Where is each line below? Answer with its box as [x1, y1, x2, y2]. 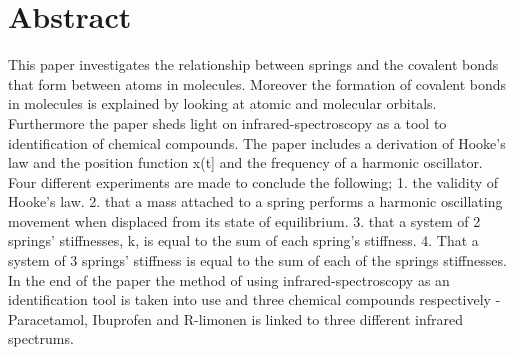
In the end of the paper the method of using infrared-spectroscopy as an [8, 269, 450, 290]
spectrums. [8, 328, 74, 349]
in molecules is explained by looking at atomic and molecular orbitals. [8, 93, 437, 114]
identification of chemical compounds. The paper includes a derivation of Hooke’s [8, 132, 506, 153]
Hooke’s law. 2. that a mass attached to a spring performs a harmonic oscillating [8, 191, 503, 212]
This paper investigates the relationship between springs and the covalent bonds [8, 54, 499, 75]
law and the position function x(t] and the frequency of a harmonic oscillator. [8, 152, 483, 173]
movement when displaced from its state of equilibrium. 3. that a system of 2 [8, 210, 481, 231]
